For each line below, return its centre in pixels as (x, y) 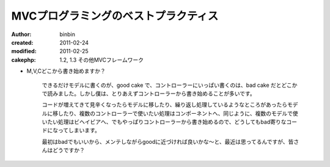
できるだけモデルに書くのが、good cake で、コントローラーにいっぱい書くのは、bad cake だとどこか (170, 85)
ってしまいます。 (79, 130)
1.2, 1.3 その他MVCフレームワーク (101, 60)
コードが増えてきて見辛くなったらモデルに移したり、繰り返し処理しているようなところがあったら (164, 105)
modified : (24, 51)
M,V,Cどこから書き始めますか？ (66, 71)
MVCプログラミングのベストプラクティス (115, 16)
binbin (68, 34)
